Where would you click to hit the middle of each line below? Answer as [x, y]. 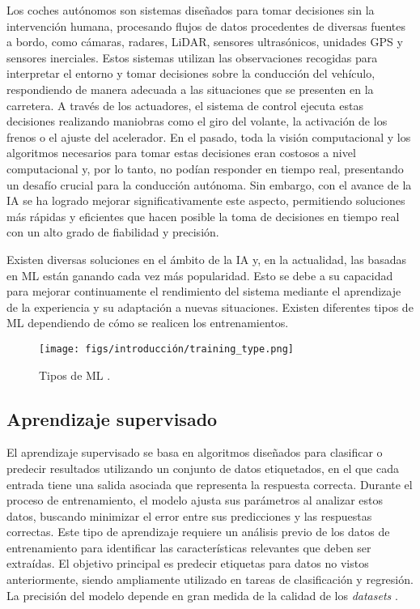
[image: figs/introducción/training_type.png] [166, 349]
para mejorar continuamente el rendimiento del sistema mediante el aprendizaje [204, 291]
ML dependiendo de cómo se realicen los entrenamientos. [148, 323]
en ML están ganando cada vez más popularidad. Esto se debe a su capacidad [200, 275]
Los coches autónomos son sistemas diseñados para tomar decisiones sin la [191, 10]
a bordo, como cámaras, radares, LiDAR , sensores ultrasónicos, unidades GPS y [205, 42]
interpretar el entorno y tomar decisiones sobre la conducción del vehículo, [191, 73]
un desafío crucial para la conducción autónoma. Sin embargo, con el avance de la [209, 184]
